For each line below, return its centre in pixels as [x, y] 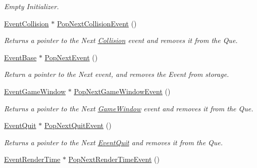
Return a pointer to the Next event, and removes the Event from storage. [117, 74]
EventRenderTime [32, 159]
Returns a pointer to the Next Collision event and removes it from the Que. [121, 40]
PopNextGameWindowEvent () [122, 91]
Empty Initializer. [32, 6]
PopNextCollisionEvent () [97, 23]
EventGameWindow [35, 91]
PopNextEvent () [71, 57]
